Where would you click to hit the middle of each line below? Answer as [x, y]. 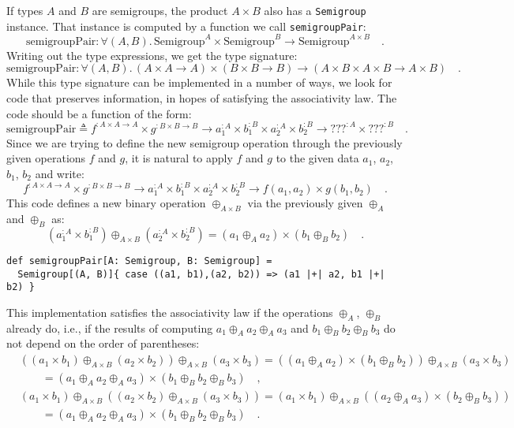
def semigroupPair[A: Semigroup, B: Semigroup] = [139, 261]
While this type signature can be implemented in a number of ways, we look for [199, 82]
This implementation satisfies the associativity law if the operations [170, 312]
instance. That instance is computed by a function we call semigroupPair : [186, 26]
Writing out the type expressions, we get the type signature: [152, 55]
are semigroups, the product [160, 10]
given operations [46, 158]
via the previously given [305, 203]
